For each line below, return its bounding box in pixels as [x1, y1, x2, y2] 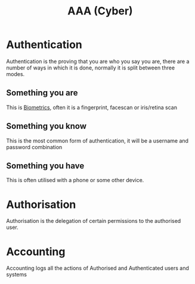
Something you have [6, 161, 85, 171]
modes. [6, 70, 25, 77]
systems [6, 271, 27, 278]
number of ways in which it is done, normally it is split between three [6, 64, 175, 71]
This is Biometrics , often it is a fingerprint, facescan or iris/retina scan [6, 104, 178, 111]
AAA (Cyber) [67, 4, 133, 18]
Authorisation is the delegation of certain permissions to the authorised [6, 217, 181, 225]
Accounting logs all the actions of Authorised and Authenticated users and [6, 265, 190, 272]
